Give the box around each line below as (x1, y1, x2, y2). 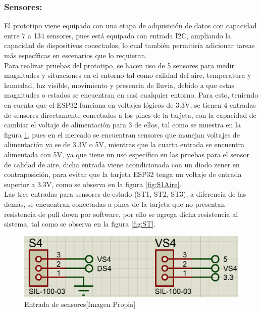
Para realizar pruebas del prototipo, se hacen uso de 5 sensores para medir (4, 60, 234, 70)
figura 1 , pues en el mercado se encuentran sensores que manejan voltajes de (4, 129, 240, 140)
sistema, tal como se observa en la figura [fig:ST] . (4, 218, 156, 229)
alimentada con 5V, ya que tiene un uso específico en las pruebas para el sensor (4, 149, 249, 159)
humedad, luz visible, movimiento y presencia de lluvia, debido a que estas (4, 79, 235, 90)
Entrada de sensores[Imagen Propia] (24, 299, 136, 309)
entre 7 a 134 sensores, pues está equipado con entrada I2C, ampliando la (4, 30, 231, 40)
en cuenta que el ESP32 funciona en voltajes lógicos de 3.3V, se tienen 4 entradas (4, 99, 256, 110)
